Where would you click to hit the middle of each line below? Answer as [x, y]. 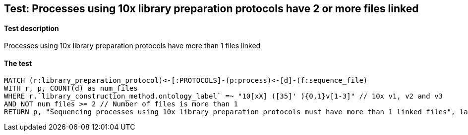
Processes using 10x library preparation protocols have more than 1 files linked [132, 46]
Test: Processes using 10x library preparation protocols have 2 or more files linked [211, 9]
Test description [31, 28]
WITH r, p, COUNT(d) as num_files [71, 88]
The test [18, 63]
